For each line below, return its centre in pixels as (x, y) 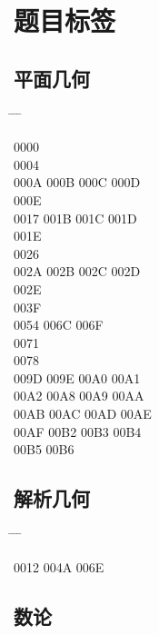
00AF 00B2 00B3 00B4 (78, 431)
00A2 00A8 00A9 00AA (79, 396)
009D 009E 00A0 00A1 (77, 377)
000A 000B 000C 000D (77, 182)
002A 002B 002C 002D (77, 271)
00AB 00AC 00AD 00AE (83, 414)
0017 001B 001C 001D (75, 218)
